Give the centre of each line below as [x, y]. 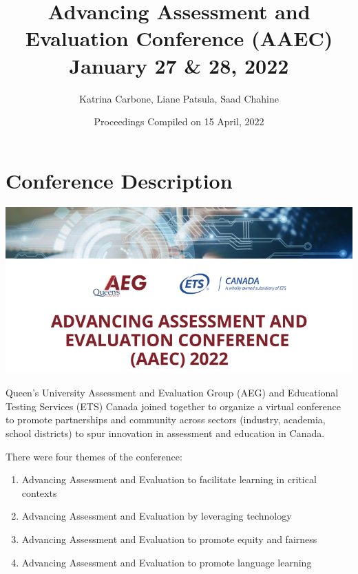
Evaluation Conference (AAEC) [179, 38]
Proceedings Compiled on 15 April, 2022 [179, 121]
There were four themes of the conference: [94, 456]
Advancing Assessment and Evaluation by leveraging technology [157, 516]
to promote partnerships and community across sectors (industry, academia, [166, 419]
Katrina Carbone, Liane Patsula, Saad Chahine [179, 98]
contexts [39, 492]
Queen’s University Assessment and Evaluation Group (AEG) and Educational [172, 393]
